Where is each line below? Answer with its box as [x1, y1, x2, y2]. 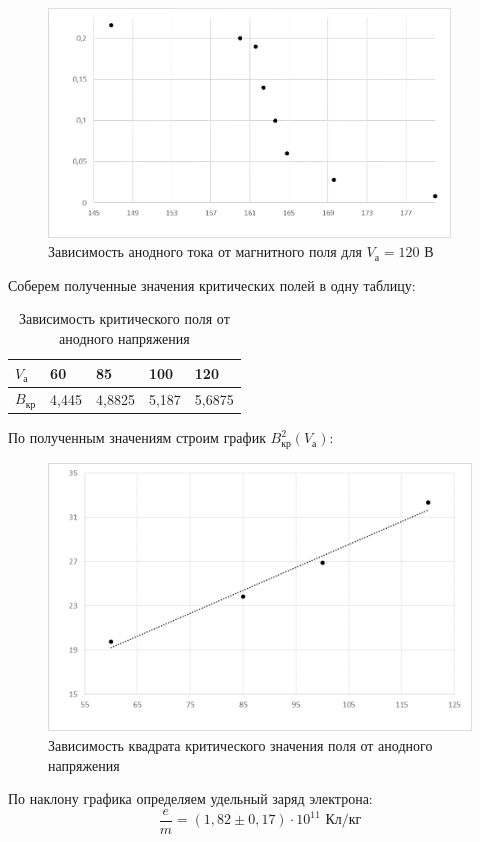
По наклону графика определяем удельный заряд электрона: [8, 788, 373, 809]
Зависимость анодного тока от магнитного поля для [48, 241, 362, 262]
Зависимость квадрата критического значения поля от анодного [48, 734, 433, 755]
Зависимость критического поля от [18, 308, 230, 329]
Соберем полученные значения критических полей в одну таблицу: [8, 274, 416, 295]
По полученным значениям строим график [8, 427, 266, 448]
